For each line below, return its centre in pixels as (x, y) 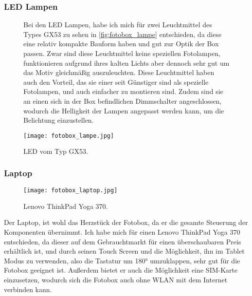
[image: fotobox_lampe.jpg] (69, 136)
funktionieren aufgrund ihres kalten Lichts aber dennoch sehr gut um (126, 63)
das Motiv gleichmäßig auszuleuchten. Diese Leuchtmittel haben (119, 72)
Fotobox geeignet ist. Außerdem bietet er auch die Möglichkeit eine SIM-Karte (121, 270)
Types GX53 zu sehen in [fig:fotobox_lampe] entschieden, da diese (123, 34)
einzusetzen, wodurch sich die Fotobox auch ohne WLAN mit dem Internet (116, 280)
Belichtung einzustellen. (59, 120)
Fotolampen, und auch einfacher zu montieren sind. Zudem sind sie (123, 91)
